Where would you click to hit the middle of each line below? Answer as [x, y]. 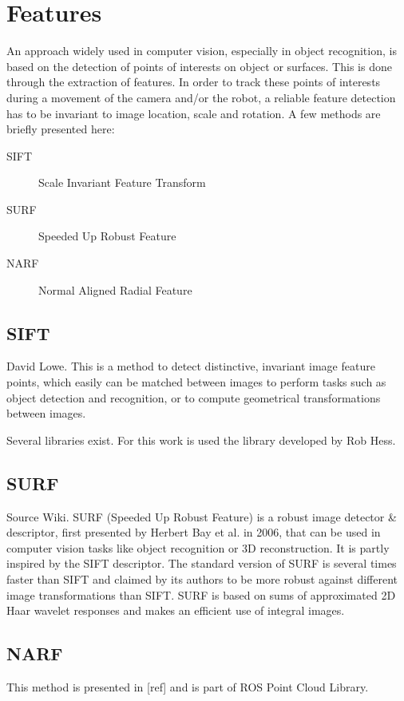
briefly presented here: [61, 129]
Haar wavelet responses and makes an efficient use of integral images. [176, 610]
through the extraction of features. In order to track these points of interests [194, 82]
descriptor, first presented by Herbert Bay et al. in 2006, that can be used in [194, 532]
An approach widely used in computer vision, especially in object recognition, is [202, 51]
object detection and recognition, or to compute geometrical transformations [194, 397]
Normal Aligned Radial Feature [115, 289]
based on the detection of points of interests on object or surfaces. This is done [199, 66]
